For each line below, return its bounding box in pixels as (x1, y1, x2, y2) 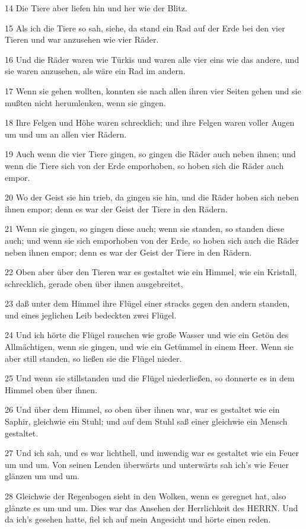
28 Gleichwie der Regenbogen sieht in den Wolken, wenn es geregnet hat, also (5, 490, 286, 502)
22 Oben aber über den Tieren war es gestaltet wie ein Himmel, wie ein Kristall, (5, 266, 297, 278)
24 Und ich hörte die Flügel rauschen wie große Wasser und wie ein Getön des (5, 329, 289, 341)
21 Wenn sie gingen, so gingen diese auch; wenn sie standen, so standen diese (5, 222, 285, 235)
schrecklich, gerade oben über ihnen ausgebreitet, (5, 277, 183, 289)
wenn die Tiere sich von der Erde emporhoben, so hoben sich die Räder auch (5, 159, 284, 171)
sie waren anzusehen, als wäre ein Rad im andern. (5, 65, 186, 77)
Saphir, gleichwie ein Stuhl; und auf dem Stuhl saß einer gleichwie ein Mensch (5, 415, 288, 428)
